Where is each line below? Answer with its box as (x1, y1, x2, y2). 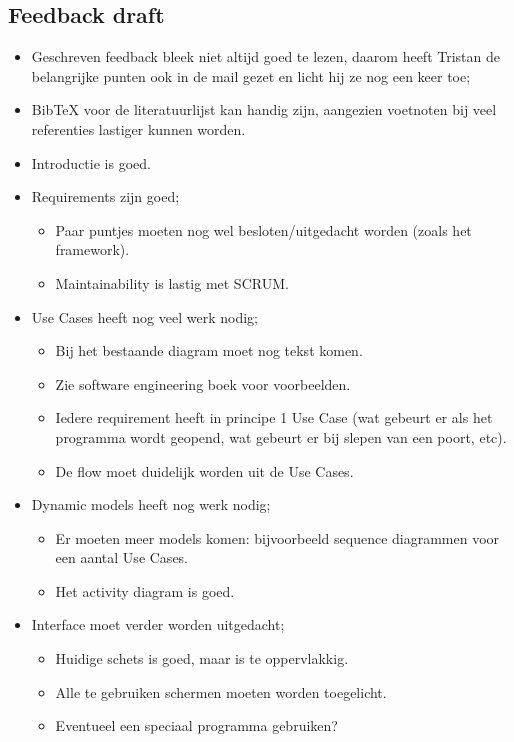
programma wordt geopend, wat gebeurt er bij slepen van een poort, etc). (55, 426, 507, 447)
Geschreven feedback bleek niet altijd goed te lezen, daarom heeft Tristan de (31, 46, 500, 67)
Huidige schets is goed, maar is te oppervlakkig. (55, 648, 349, 669)
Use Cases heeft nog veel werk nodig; (31, 306, 258, 327)
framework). (55, 239, 130, 260)
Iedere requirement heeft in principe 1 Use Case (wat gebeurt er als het (55, 407, 493, 428)
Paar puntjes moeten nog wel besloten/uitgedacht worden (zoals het (55, 219, 472, 240)
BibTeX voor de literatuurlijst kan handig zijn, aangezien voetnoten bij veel (31, 99, 497, 120)
